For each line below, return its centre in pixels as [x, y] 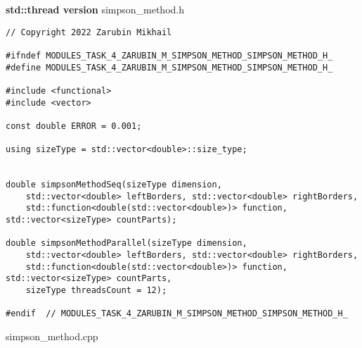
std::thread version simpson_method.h [95, 9]
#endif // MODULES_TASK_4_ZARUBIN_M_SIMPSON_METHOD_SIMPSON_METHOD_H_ [177, 314]
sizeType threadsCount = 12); [96, 291]
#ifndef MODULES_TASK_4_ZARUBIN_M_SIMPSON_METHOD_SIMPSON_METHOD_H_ [169, 55]
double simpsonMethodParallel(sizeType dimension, [127, 243]
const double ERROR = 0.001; [74, 126]
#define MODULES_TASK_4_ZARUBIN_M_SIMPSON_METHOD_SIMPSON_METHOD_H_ [169, 67]
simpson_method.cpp [52, 336]
